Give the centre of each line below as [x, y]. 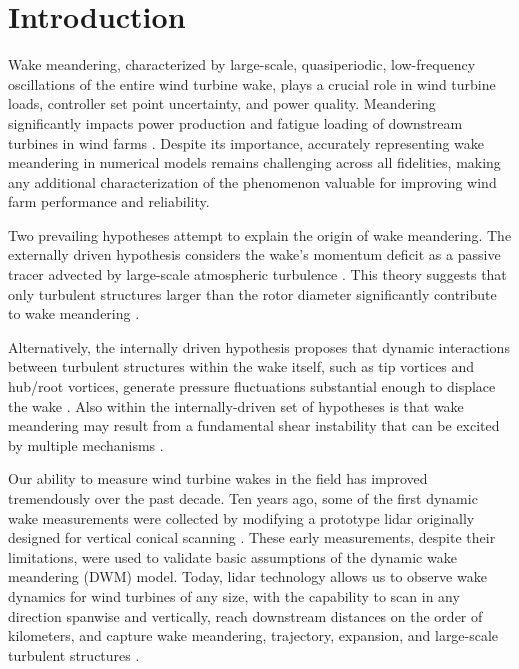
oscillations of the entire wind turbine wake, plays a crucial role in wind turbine [252, 83]
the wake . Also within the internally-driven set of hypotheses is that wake [236, 405]
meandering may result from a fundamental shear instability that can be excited [254, 425]
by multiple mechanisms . [86, 444]
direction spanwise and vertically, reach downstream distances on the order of [245, 615]
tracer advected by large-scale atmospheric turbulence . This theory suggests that [257, 274]
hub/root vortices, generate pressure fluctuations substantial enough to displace [252, 386]
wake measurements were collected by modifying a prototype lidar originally [241, 517]
